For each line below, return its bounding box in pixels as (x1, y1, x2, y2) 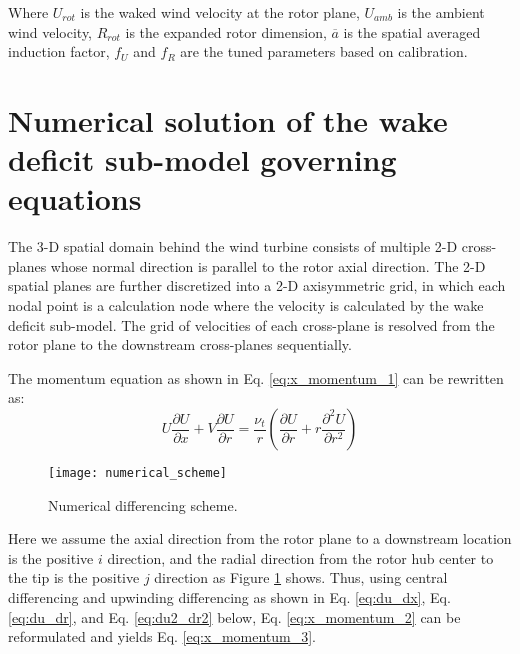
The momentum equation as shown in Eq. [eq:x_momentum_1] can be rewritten (8, 367, 504, 388)
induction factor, (8, 41, 110, 62)
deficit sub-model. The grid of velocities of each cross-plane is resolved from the (8, 314, 495, 335)
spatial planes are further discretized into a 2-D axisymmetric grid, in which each (8, 275, 506, 296)
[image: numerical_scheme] (48, 466, 227, 481)
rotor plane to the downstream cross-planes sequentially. (8, 334, 352, 355)
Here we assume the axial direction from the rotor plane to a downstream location (8, 528, 512, 549)
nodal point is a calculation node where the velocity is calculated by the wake (8, 295, 484, 316)
